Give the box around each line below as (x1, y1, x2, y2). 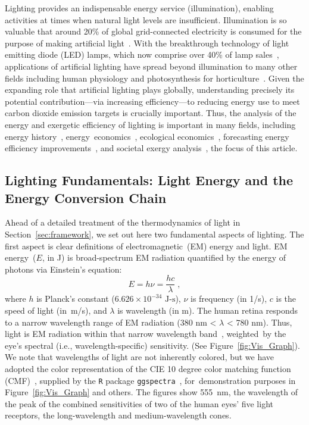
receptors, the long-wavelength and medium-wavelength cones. (5, 409, 232, 421)
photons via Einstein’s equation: (5, 262, 122, 275)
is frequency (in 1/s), (190, 292, 267, 305)
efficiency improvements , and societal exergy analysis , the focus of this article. (5, 142, 298, 154)
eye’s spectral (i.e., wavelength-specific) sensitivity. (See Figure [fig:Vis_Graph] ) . (5, 339, 300, 351)
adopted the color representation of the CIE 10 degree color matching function (5, 362, 291, 374)
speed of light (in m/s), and (5, 304, 107, 316)
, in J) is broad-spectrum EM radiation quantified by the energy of (42, 251, 286, 264)
